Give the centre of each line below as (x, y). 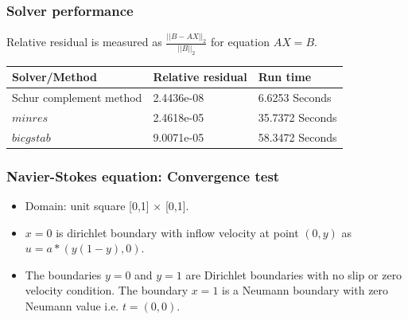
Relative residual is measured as (84, 42)
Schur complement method (77, 98)
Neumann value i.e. (72, 306)
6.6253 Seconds (295, 98)
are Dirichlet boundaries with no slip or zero (294, 274)
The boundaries (63, 274)
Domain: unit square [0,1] (87, 206)
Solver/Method (54, 77)
